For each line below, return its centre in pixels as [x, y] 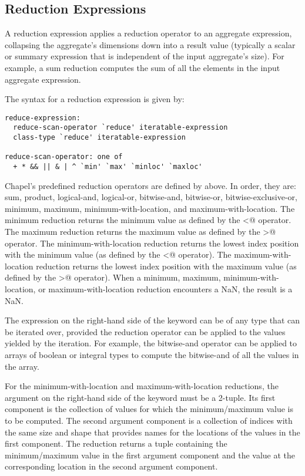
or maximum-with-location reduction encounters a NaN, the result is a [165, 289]
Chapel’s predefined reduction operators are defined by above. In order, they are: [150, 185]
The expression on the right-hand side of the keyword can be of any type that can [152, 320]
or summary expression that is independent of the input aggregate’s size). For [145, 56]
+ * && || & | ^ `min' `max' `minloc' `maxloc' [108, 167]
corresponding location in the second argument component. [111, 466]
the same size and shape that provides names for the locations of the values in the [152, 432]
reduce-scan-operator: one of [64, 157]
